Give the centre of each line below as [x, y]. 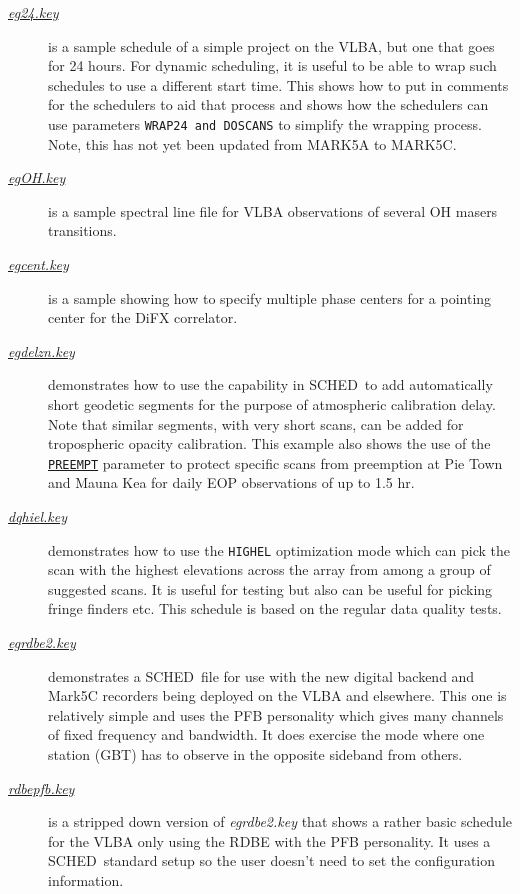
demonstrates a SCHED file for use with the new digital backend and [261, 675]
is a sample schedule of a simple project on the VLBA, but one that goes [271, 45]
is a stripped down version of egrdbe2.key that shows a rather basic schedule [280, 821]
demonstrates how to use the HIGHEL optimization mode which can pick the [279, 549]
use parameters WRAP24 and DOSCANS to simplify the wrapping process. [265, 123]
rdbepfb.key [41, 787]
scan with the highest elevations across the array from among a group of [269, 569]
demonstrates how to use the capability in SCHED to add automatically [270, 384]
